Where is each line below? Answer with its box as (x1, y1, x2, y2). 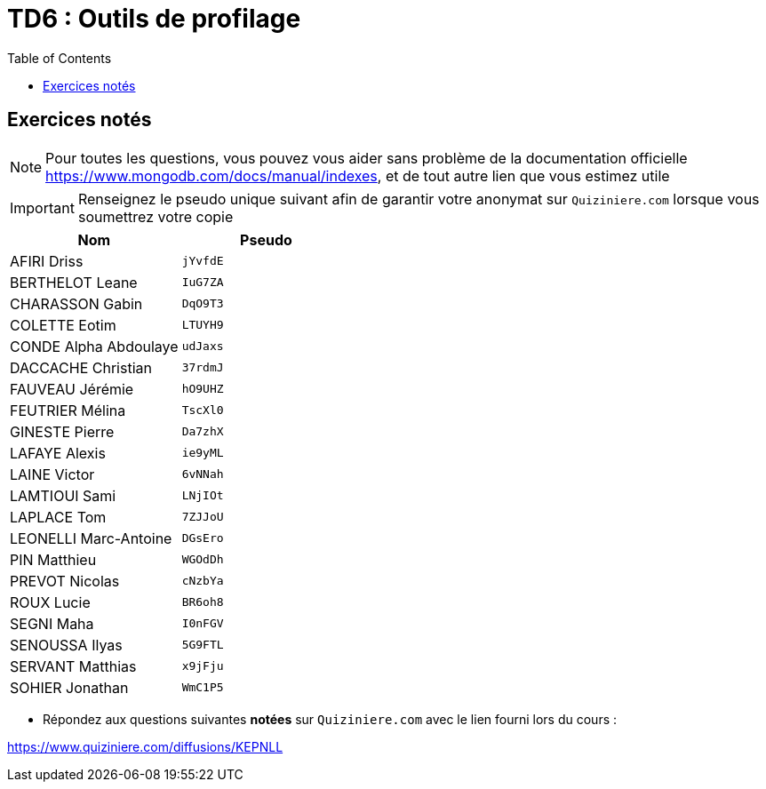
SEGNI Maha (10, 614, 94, 633)
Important (10, 198, 75, 217)
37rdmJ (181, 361, 224, 375)
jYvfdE (181, 254, 224, 268)
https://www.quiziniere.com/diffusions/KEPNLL (7, 738, 283, 754)
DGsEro (181, 531, 224, 546)
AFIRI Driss (10, 251, 84, 270)
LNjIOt (181, 489, 224, 503)
